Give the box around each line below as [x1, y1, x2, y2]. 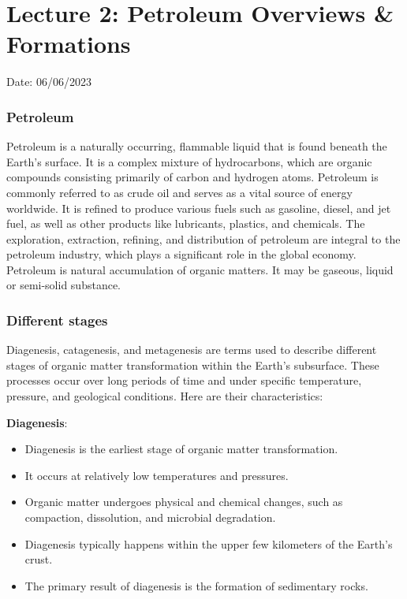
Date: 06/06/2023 [6, 73, 91, 90]
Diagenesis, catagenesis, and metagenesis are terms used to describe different [6, 341, 377, 358]
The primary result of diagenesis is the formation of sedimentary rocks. [24, 577, 368, 593]
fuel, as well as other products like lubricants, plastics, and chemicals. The [6, 215, 365, 232]
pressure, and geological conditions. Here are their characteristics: [6, 388, 323, 404]
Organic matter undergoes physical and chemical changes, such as [24, 493, 343, 510]
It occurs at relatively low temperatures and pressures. [24, 467, 289, 483]
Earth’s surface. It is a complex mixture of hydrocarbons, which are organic [6, 153, 372, 169]
